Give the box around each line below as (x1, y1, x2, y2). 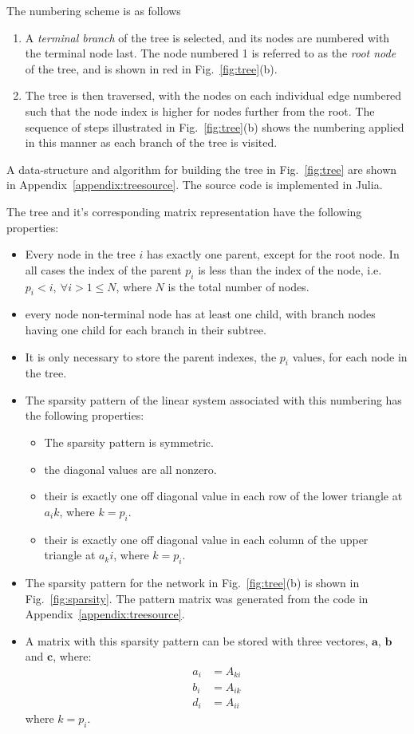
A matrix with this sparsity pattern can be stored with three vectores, (25, 632, 369, 649)
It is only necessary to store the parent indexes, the (25, 348, 277, 365)
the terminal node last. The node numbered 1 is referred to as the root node (25, 45, 396, 61)
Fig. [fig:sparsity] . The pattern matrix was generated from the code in (25, 590, 369, 606)
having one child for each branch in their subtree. (25, 321, 266, 337)
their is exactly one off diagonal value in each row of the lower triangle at (44, 487, 403, 504)
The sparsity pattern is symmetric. (44, 434, 214, 451)
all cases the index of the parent (25, 261, 182, 278)
